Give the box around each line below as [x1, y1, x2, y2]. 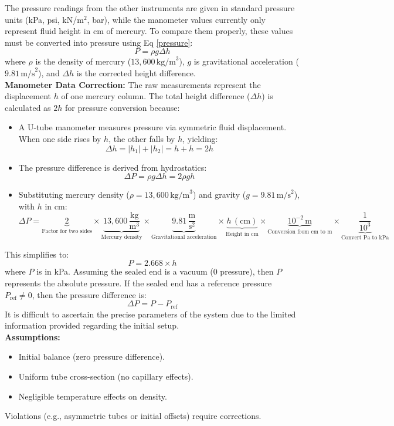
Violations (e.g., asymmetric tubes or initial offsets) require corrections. [5, 410, 261, 422]
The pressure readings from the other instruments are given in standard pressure [5, 2, 295, 13]
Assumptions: [5, 330, 60, 343]
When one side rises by [18, 132, 101, 144]
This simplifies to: [5, 248, 69, 260]
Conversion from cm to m [267, 228, 332, 235]
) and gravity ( [192, 188, 246, 201]
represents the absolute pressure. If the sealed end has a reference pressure [5, 277, 272, 289]
